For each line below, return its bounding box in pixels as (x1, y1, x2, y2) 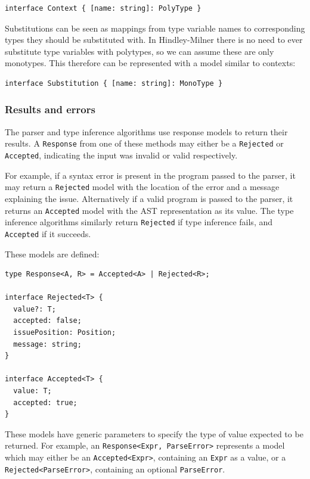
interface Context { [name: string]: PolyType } (5, 4, 201, 13)
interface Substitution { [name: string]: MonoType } (5, 79, 223, 88)
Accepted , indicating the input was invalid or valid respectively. (5, 149, 238, 161)
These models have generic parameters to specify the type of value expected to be (5, 427, 303, 440)
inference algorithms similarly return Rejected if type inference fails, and (5, 216, 273, 228)
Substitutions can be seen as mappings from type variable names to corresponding (5, 21, 305, 34)
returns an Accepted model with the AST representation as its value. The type (5, 204, 294, 216)
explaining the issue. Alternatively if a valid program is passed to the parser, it (5, 192, 293, 204)
